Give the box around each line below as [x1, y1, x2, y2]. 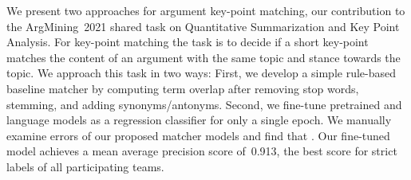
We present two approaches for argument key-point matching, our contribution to [6, 2, 405, 18]
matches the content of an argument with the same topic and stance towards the [6, 49, 401, 65]
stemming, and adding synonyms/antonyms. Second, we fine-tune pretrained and [6, 96, 402, 112]
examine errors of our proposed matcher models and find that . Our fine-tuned [6, 127, 390, 143]
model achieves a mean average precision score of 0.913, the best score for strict [6, 143, 397, 159]
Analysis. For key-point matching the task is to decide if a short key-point [6, 33, 369, 50]
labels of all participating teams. [6, 158, 164, 174]
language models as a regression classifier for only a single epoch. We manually [6, 112, 392, 128]
